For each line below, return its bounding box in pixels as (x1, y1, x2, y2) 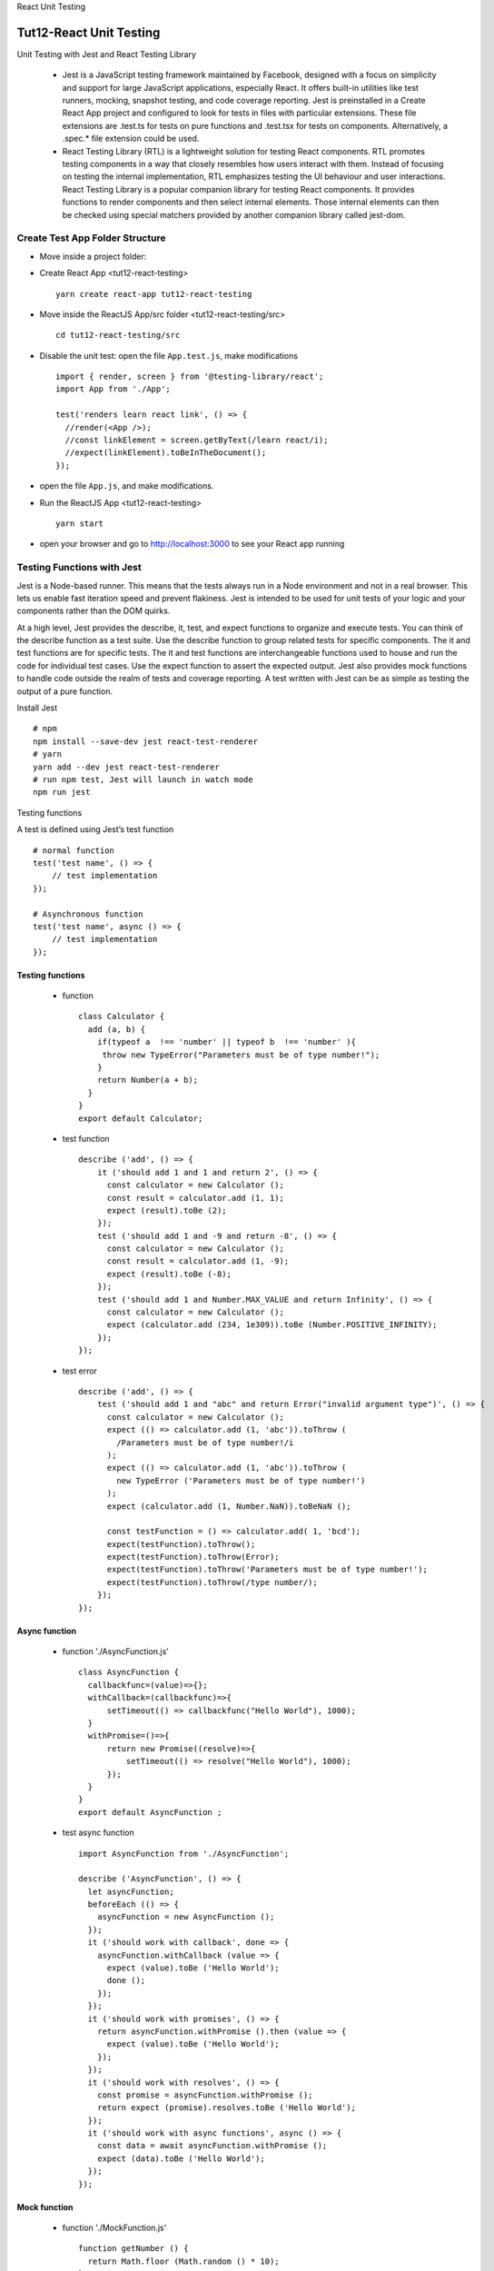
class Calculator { (78, 1011, 165, 1022)
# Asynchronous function (33, 908, 143, 919)
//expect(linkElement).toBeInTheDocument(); (64, 448, 267, 458)
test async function (62, 1827, 135, 1839)
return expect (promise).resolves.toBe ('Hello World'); (96, 2103, 356, 2113)
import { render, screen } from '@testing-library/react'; (55, 372, 324, 382)
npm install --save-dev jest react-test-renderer (33, 736, 259, 747)
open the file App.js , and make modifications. (39, 481, 214, 491)
